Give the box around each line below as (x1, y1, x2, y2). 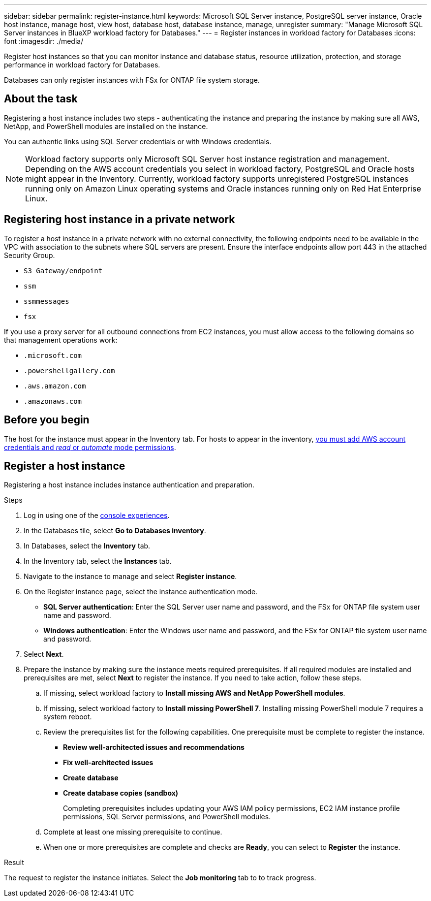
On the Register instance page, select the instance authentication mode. (24, 587, 258, 596)
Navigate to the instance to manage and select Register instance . (24, 572, 237, 581)
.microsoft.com (24, 351, 82, 359)
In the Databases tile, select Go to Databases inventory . (24, 526, 206, 535)
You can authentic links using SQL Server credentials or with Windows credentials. (4, 137, 272, 146)
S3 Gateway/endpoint (24, 266, 103, 275)
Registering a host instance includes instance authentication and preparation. (4, 481, 254, 489)
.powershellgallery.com (24, 366, 115, 375)
